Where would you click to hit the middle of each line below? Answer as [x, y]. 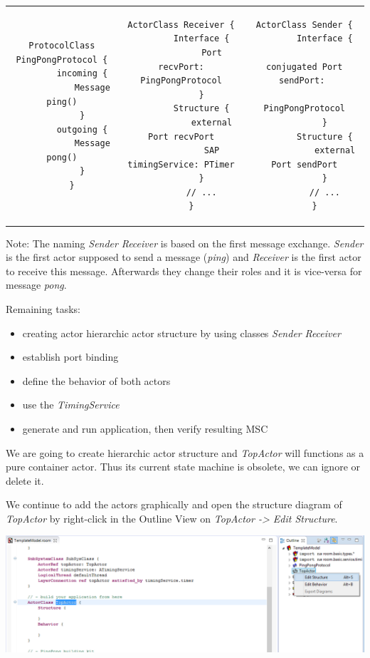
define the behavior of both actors [96, 380]
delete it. [25, 480]
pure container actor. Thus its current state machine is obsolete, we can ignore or [183, 467]
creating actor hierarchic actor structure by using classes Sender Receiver [181, 333]
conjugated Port [304, 67]
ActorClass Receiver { [181, 25]
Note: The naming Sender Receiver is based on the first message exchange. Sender [185, 243]
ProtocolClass [62, 46]
